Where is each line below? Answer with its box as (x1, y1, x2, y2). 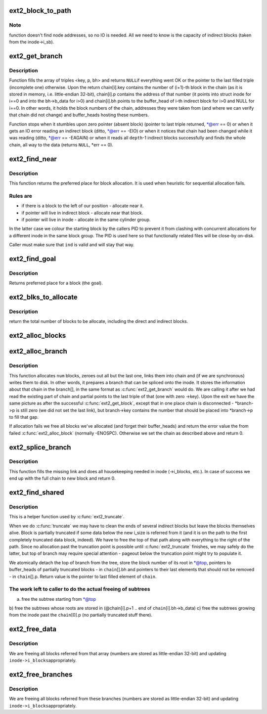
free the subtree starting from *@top (21, 596, 96, 602)
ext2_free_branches (9, 670, 73, 678)
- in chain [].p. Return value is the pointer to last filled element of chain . (9, 574, 157, 580)
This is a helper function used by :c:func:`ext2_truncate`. (9, 514, 125, 520)
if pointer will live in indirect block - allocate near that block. (21, 210, 143, 216)
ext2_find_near (9, 155, 57, 163)
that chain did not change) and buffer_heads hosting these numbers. (9, 112, 149, 118)
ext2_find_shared (9, 489, 64, 497)
